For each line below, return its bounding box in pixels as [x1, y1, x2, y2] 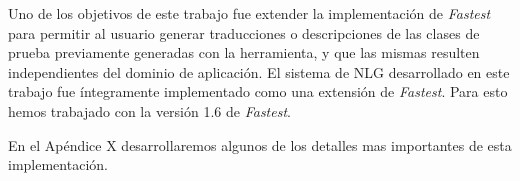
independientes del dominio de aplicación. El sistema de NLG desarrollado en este [8, 61, 510, 82]
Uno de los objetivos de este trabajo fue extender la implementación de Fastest [8, 3, 491, 23]
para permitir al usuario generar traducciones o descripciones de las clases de [8, 22, 480, 43]
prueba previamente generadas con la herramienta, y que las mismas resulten [8, 42, 480, 63]
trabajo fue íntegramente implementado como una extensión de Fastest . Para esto [8, 81, 508, 102]
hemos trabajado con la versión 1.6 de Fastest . [8, 100, 291, 121]
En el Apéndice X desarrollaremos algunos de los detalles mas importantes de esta [8, 134, 512, 155]
